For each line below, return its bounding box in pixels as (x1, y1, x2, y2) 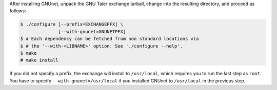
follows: (9, 8, 26, 14)
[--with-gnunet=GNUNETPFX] (58, 29, 126, 34)
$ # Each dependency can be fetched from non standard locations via (20, 36, 199, 42)
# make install (20, 57, 58, 63)
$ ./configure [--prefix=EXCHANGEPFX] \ (20, 21, 123, 28)
